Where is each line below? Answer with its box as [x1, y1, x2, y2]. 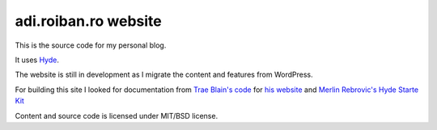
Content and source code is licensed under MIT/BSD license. [15, 111, 218, 120]
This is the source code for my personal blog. [15, 40, 167, 50]
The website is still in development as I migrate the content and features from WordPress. [15, 69, 313, 80]
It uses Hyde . [15, 55, 60, 65]
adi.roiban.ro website [15, 12, 162, 30]
